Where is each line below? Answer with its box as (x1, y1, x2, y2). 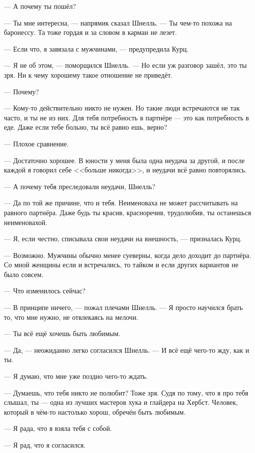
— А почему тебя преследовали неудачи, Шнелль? (4, 181, 155, 191)
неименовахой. (4, 217, 48, 227)
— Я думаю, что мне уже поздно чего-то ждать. (4, 371, 148, 381)
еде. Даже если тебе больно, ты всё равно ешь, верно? (4, 122, 168, 132)
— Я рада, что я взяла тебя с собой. (4, 423, 112, 433)
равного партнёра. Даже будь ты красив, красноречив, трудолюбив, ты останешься (4, 207, 252, 217)
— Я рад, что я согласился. (4, 440, 85, 450)
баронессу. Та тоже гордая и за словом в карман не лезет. (4, 27, 177, 37)
